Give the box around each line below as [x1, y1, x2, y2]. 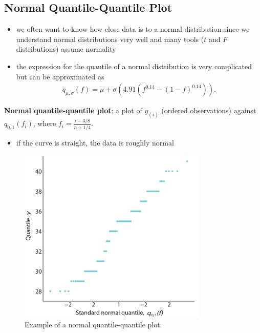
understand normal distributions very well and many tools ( [16, 33, 204, 44]
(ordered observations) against [161, 105, 256, 116]
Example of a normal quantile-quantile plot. [25, 319, 162, 330]
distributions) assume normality [16, 44, 116, 54]
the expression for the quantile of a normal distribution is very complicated [16, 60, 252, 71]
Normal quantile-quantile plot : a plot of [4, 105, 142, 116]
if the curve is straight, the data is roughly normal [16, 137, 174, 148]
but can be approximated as [16, 71, 104, 81]
